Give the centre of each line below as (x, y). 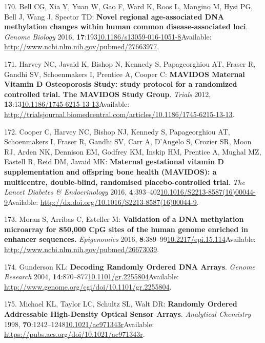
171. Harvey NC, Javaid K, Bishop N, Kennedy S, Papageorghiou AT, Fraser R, (130, 63)
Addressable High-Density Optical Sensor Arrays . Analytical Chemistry (128, 314)
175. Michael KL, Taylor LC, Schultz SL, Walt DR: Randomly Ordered (121, 304)
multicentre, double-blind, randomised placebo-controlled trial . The (125, 182)
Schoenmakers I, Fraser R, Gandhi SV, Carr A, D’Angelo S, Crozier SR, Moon (128, 141)
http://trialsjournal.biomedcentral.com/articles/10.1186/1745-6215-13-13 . (119, 114)
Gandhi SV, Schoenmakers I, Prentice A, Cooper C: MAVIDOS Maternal (125, 74)
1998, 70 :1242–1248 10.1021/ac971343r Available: (79, 324)
